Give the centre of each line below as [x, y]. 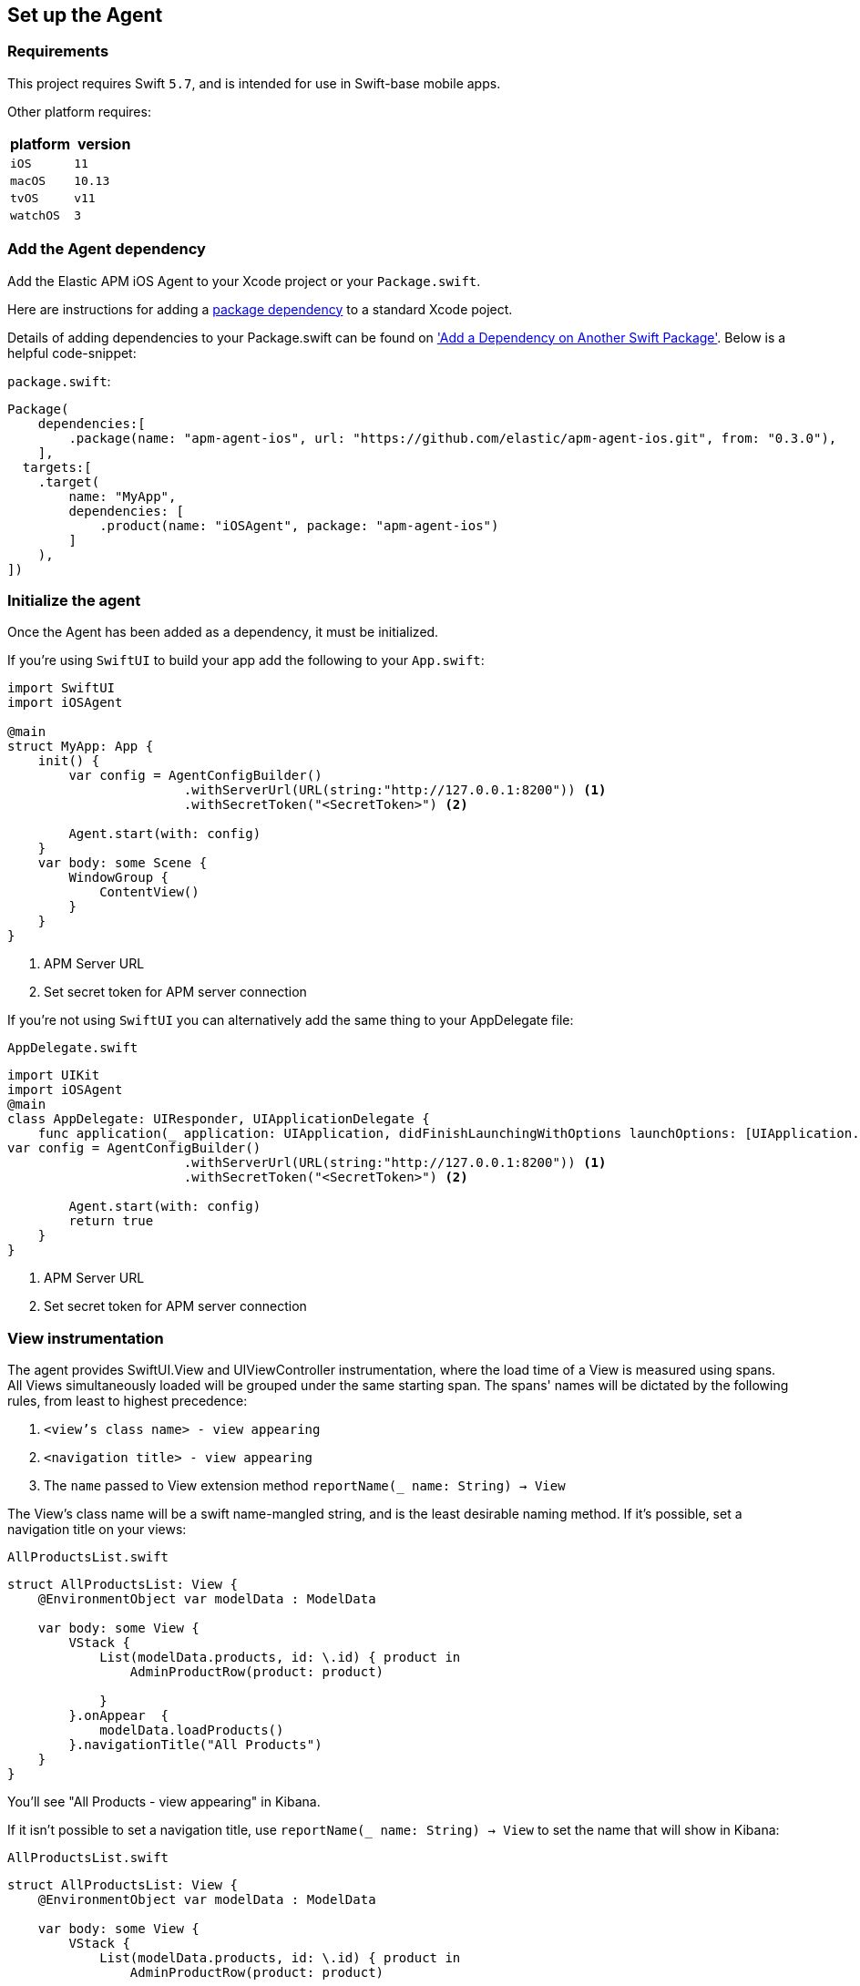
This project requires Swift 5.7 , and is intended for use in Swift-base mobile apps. [254, 83]
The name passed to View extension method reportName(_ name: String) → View [305, 1486]
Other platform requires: [79, 111]
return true [111, 1221]
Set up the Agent [85, 15]
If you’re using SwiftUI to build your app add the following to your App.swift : [246, 660]
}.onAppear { [119, 1716]
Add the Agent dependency [107, 249]
